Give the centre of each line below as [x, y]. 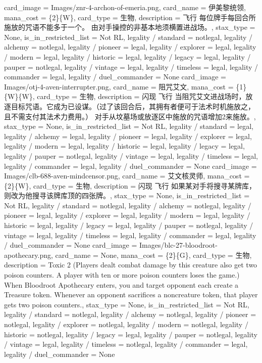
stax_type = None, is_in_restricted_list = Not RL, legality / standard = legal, [129, 126]
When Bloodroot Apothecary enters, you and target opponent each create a [121, 284]
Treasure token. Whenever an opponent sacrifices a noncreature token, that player [131, 294]
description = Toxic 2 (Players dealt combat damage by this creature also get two [131, 265]
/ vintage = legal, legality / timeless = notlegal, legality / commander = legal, [126, 344]
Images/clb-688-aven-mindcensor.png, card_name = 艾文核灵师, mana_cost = [127, 176]
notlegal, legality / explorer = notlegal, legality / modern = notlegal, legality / [126, 324]
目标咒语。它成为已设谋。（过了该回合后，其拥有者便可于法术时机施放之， [133, 106]
